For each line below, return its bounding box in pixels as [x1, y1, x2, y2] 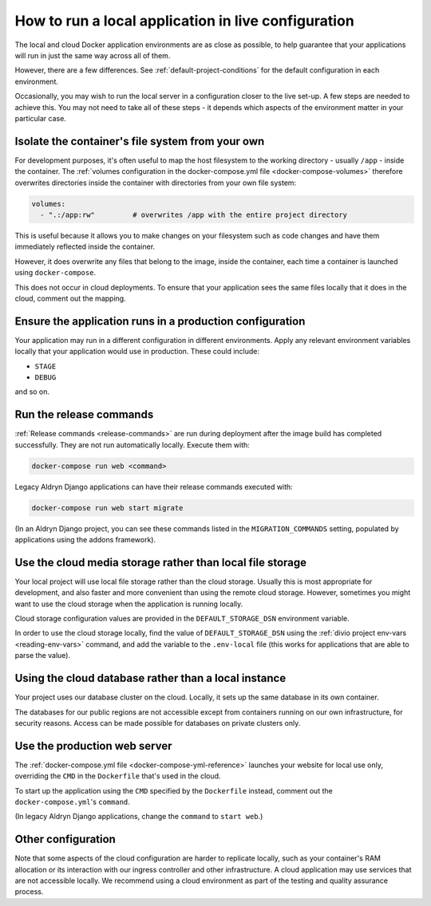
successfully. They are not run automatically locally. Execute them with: [14, 439, 251, 450]
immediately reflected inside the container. [14, 242, 156, 251]
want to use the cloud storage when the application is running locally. [14, 599, 243, 609]
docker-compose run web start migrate [31, 503, 184, 512]
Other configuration [14, 833, 116, 846]
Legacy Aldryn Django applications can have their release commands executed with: [14, 482, 293, 491]
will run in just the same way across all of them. [14, 50, 171, 60]
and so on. [14, 387, 50, 396]
